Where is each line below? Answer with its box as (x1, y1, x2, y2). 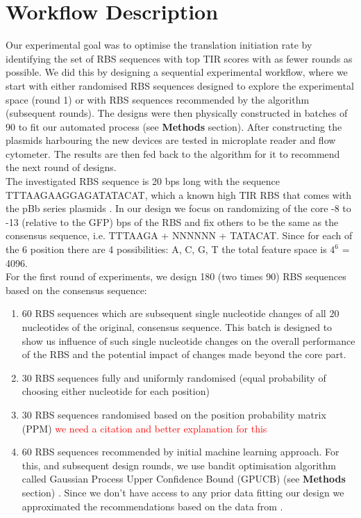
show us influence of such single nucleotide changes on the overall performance (22, 333, 355, 348)
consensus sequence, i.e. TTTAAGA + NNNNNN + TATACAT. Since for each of (6, 228, 353, 243)
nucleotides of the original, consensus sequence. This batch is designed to (22, 320, 333, 334)
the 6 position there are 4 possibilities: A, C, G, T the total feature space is (6, 242, 327, 257)
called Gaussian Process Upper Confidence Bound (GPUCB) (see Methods (22, 471, 346, 486)
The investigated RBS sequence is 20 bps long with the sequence (6, 174, 280, 188)
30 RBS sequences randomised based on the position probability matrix (22, 407, 326, 421)
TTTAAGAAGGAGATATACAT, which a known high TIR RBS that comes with (6, 187, 352, 202)
